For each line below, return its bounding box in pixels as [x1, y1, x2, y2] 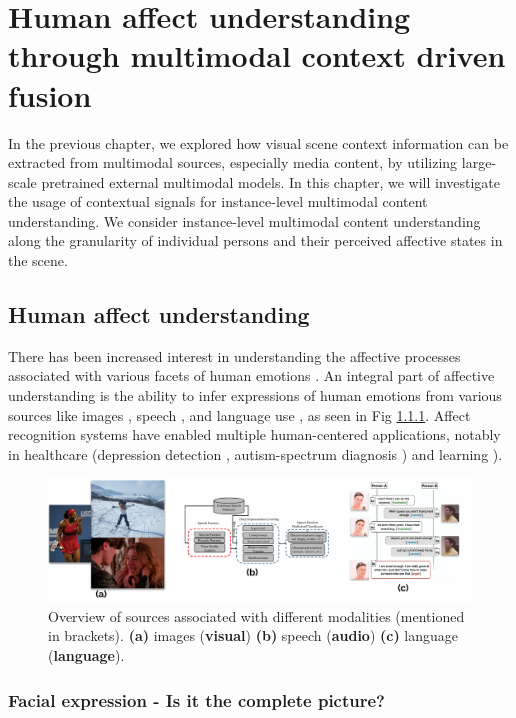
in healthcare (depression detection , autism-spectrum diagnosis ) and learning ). [8, 443, 503, 464]
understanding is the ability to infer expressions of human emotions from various [8, 385, 502, 406]
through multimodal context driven [8, 35, 506, 76]
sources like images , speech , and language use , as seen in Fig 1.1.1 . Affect [8, 404, 471, 425]
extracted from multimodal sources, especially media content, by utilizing [8, 152, 458, 173]
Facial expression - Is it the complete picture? [8, 687, 385, 712]
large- [461, 152, 497, 173]
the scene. [8, 250, 68, 271]
